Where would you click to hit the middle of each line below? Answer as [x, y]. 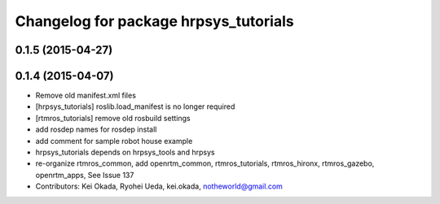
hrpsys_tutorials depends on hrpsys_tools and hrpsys [125, 152]
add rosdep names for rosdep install [96, 129]
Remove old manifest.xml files [86, 95]
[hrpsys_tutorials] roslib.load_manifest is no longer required [135, 106]
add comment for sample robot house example [114, 141]
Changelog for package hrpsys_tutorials [154, 21]
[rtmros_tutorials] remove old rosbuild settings [113, 118]
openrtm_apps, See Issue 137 [85, 175]
